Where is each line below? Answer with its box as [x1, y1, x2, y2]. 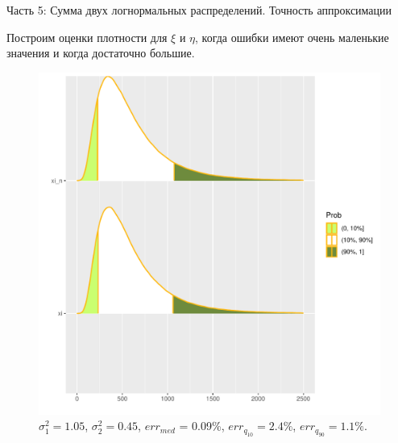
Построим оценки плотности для [6, 28, 168, 45]
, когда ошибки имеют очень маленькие [195, 28, 389, 45]
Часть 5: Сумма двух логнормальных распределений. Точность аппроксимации [6, 2, 392, 18]
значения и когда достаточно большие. [6, 44, 195, 61]
